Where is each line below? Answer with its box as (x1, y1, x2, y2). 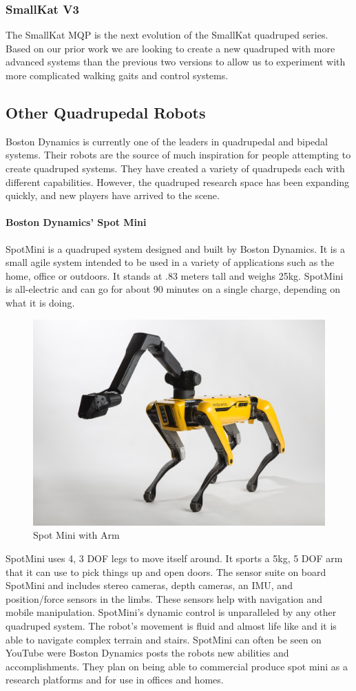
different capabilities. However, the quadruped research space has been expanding (6, 174, 350, 189)
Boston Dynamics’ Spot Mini (6, 215, 147, 229)
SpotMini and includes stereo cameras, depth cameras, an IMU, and (6, 578, 293, 592)
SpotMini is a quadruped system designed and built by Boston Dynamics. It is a (6, 241, 345, 256)
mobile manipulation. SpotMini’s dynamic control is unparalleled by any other (6, 605, 337, 619)
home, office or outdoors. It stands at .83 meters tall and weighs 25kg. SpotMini (6, 268, 344, 282)
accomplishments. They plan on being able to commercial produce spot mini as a (6, 659, 348, 673)
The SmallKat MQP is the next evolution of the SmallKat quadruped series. (6, 28, 328, 42)
